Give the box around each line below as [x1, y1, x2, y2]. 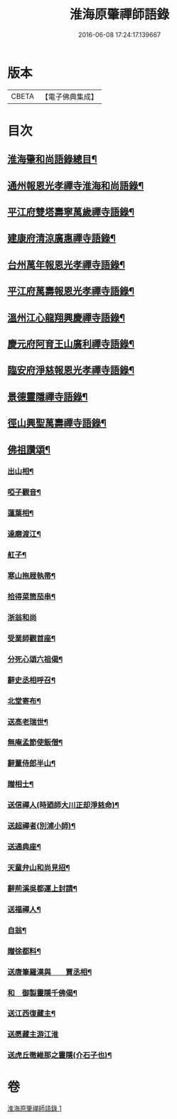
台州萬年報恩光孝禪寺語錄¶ [7, 259, 126, 271]
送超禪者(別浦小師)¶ [7, 821, 76, 831]
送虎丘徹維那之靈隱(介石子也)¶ [7, 1050, 112, 1060]
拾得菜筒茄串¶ [7, 591, 55, 601]
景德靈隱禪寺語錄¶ [7, 390, 88, 402]
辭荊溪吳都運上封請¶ [7, 883, 78, 893]
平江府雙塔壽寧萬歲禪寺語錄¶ [7, 206, 135, 218]
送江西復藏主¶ [7, 1009, 55, 1019]
